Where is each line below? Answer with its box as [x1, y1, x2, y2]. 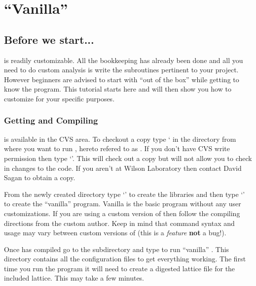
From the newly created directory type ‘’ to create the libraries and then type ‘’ [4, 189, 245, 199]
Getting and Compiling [4, 114, 98, 127]
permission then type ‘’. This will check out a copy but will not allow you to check [4, 153, 252, 163]
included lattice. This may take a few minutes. [4, 273, 145, 283]
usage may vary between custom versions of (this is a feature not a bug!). [4, 227, 226, 238]
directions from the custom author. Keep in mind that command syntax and [4, 218, 235, 228]
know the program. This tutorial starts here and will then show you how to [4, 84, 231, 94]
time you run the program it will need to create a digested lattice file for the [4, 263, 235, 273]
